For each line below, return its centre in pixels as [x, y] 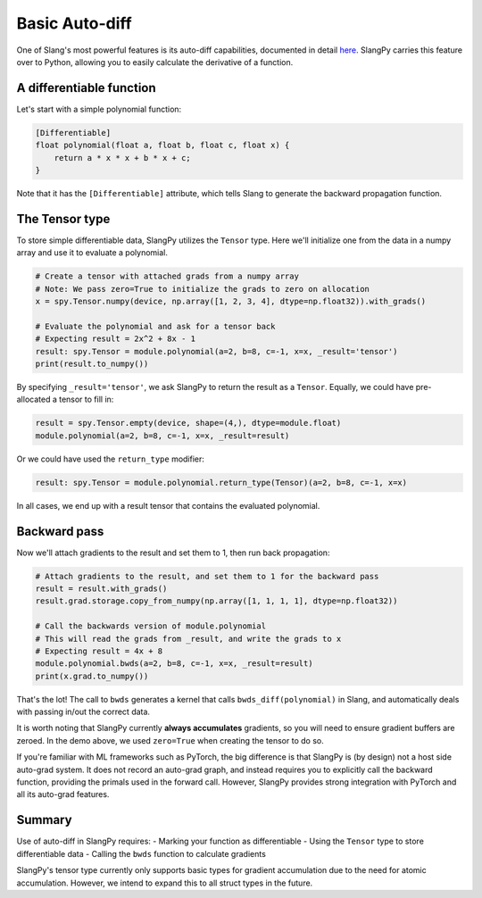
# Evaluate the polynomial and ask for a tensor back [155, 326]
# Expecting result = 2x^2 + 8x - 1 [116, 339]
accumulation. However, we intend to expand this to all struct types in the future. [165, 883]
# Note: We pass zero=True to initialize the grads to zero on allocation [203, 289]
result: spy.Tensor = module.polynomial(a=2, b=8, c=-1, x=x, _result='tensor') [216, 351]
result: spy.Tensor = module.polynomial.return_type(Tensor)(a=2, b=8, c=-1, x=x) [221, 482]
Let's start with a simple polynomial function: [99, 109]
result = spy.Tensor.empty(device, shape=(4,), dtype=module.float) [188, 423]
